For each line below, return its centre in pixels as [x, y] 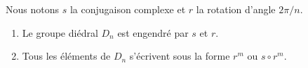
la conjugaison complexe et [128, 9]
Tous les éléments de [66, 56]
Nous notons [32, 9]
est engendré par [153, 32]
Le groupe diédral [60, 32]
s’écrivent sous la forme [180, 56]
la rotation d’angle [236, 9]
